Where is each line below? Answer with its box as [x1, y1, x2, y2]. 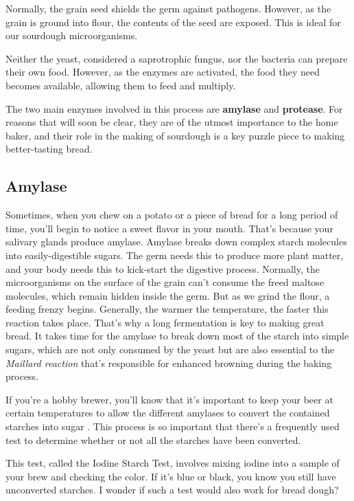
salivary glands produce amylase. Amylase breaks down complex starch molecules [5, 234, 347, 249]
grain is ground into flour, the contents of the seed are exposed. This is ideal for [5, 14, 341, 29]
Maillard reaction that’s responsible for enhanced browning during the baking [5, 355, 332, 370]
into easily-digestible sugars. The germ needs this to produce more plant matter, [5, 247, 344, 262]
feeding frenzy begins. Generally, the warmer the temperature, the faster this [5, 302, 329, 316]
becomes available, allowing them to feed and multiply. [5, 78, 236, 92]
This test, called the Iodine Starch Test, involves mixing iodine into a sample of [5, 456, 340, 470]
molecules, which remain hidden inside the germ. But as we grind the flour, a [5, 288, 330, 302]
